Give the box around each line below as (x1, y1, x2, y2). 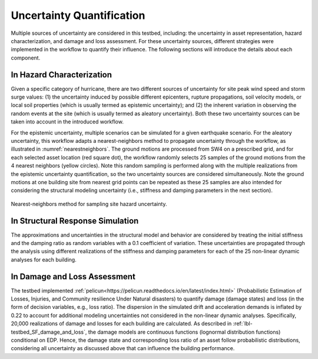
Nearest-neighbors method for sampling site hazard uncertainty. (11, 200, 167, 207)
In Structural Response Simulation (11, 216, 139, 226)
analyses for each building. (11, 256, 77, 263)
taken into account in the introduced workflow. (11, 118, 124, 125)
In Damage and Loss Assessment (11, 272, 135, 282)
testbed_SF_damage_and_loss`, (11, 328, 87, 335)
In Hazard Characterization (11, 70, 112, 80)
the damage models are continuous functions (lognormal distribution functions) (88, 328, 281, 335)
